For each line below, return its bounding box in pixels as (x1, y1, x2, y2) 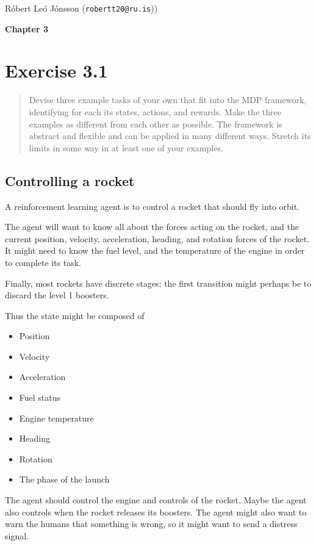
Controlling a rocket (5, 171, 135, 190)
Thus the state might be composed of (5, 309, 145, 321)
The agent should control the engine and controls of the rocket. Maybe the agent (5, 494, 307, 506)
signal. (5, 529, 29, 542)
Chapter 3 (5, 22, 49, 35)
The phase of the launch (19, 473, 110, 486)
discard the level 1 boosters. (5, 289, 109, 301)
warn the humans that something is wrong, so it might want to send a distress (5, 517, 298, 530)
